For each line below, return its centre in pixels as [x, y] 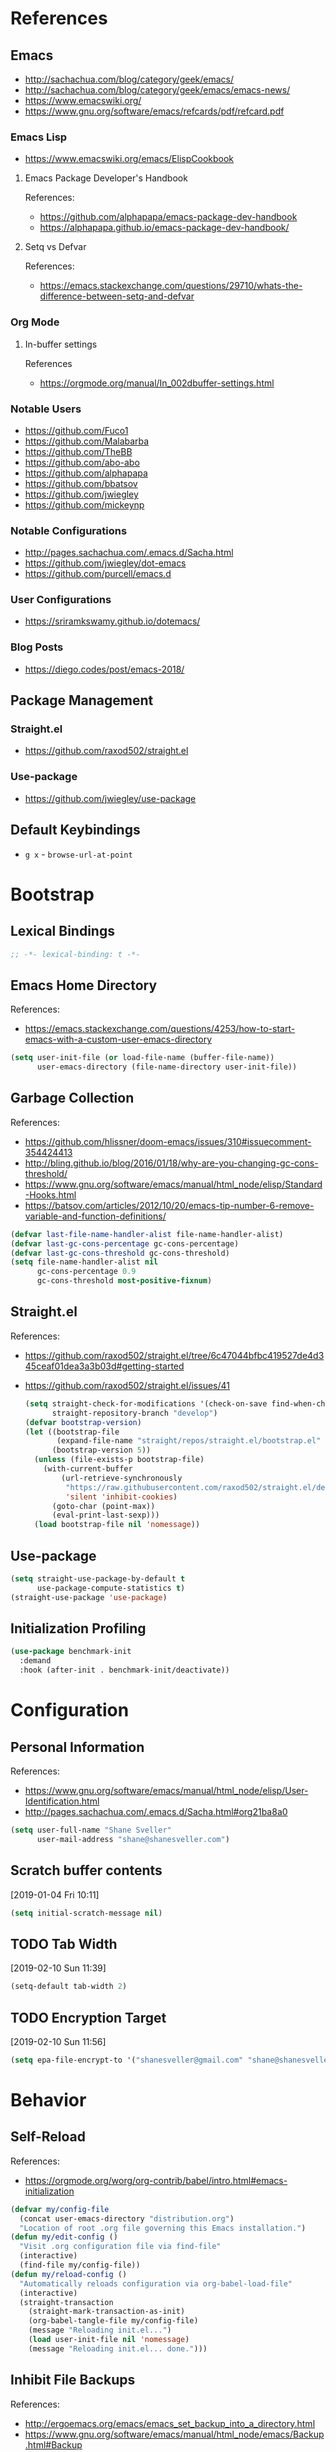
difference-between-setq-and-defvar [117, 296]
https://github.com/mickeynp [84, 504]
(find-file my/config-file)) [80, 2265]
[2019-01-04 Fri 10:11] [55, 1894]
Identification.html [62, 1801]
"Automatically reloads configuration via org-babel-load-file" [156, 2283]
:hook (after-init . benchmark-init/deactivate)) [124, 1670]
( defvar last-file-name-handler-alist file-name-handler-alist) [147, 1234]
